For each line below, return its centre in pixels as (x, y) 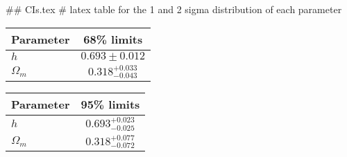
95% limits (110, 104)
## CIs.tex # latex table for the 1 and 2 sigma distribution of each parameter (174, 9)
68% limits (113, 39)
